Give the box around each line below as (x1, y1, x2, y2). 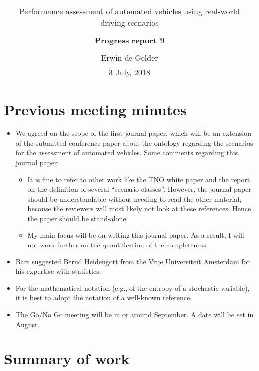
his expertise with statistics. (15, 266, 101, 276)
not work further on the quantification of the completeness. (27, 240, 208, 250)
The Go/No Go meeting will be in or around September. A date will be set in (15, 309, 254, 320)
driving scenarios (100, 17, 159, 28)
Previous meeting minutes (4, 99, 187, 120)
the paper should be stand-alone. (27, 213, 128, 223)
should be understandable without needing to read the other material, (27, 193, 242, 204)
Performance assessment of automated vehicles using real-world (19, 5, 240, 17)
